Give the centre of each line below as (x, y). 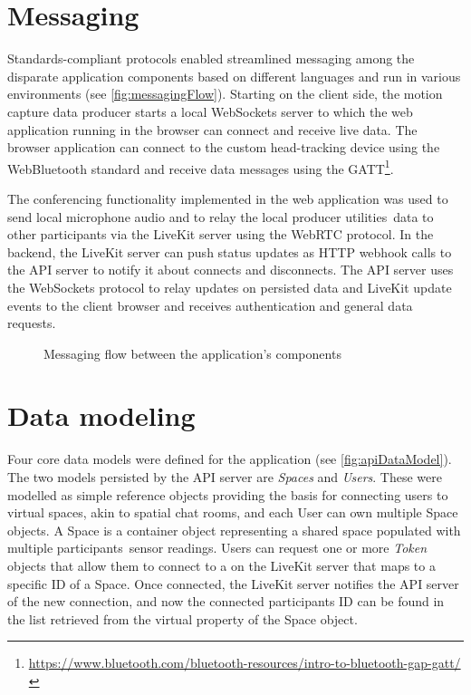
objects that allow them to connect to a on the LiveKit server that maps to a (221, 565)
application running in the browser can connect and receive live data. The (212, 129)
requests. (32, 323)
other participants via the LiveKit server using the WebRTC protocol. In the (221, 234)
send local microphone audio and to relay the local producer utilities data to (221, 216)
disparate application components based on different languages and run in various (234, 76)
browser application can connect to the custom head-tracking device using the (224, 147)
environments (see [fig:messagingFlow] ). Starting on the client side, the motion (225, 94)
